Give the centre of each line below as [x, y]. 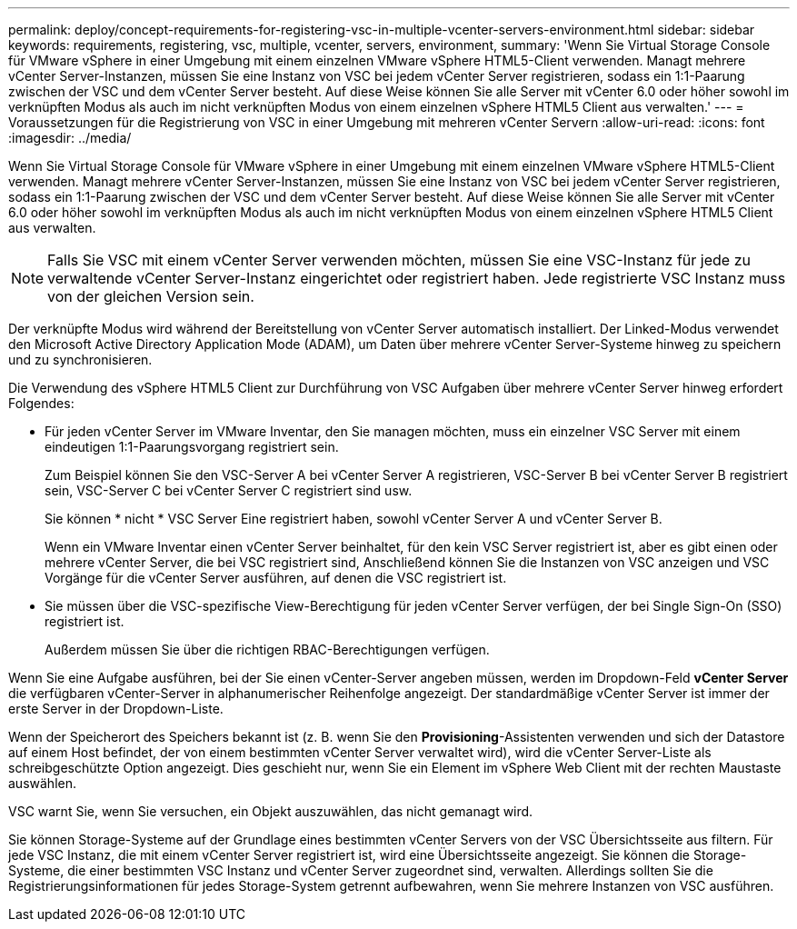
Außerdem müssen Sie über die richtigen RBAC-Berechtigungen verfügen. [267, 649]
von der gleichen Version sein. [151, 296]
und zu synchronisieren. [80, 360]
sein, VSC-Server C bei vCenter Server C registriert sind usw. [229, 490]
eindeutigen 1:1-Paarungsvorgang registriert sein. [192, 447]
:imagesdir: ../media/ [70, 138]
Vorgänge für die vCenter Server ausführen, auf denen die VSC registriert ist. [276, 578]
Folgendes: [41, 403]
